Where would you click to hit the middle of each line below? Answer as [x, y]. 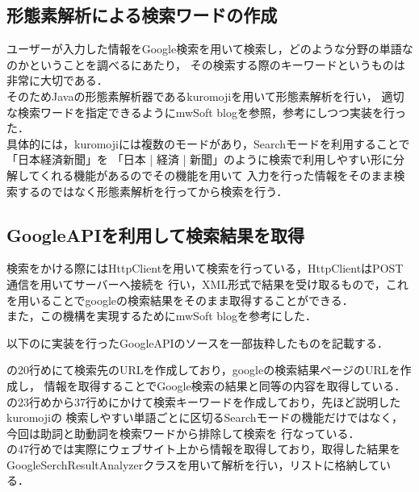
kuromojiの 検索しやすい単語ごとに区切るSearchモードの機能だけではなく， [205, 417]
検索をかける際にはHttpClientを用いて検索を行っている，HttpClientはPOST [205, 268]
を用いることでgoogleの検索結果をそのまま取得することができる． [180, 300]
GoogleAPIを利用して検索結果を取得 [155, 234]
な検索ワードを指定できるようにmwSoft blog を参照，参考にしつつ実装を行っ [207, 112]
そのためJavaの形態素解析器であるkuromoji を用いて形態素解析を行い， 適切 [205, 96]
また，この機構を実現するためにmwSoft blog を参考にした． [161, 316]
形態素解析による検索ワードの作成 [142, 15]
